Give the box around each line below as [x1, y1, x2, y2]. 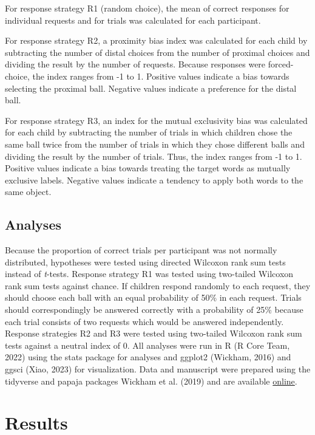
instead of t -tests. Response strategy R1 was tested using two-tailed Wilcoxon [5, 267, 294, 280]
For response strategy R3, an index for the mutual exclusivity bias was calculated [5, 114, 308, 126]
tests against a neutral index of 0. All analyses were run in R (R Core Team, [5, 338, 290, 351]
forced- [268, 58, 294, 70]
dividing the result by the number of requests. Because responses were [5, 58, 266, 70]
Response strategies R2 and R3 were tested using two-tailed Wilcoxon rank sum [5, 327, 302, 340]
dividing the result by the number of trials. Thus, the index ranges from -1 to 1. [5, 149, 302, 162]
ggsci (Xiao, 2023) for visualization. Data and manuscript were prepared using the [5, 363, 311, 375]
